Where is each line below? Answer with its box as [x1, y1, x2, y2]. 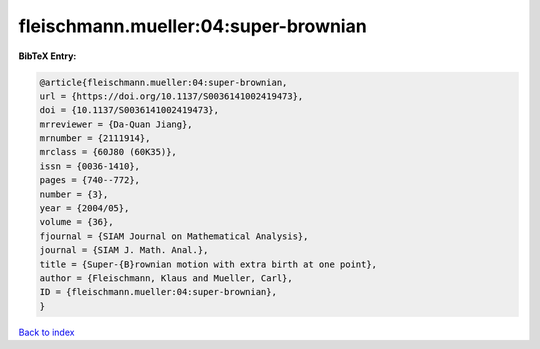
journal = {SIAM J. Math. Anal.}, [39, 245, 209, 256]
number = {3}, [39, 188, 109, 200]
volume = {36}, [39, 216, 114, 228]
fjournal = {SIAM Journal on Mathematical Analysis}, [39, 230, 309, 242]
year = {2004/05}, [39, 203, 130, 214]
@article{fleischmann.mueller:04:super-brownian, [39, 76, 288, 88]
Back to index [18, 326, 75, 338]
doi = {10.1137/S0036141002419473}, [39, 105, 220, 116]
